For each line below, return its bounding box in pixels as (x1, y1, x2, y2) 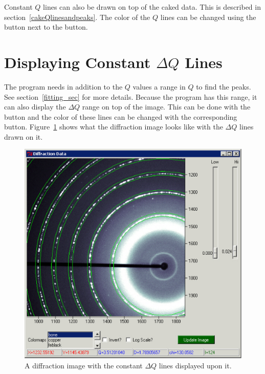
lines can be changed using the (160, 11, 256, 22)
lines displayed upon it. (159, 360, 232, 370)
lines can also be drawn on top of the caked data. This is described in (43, 2, 261, 12)
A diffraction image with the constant (25, 360, 143, 370)
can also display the (4, 101, 66, 112)
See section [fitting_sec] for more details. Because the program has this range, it (4, 91, 257, 102)
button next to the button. (4, 21, 88, 32)
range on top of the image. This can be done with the (82, 101, 251, 112)
